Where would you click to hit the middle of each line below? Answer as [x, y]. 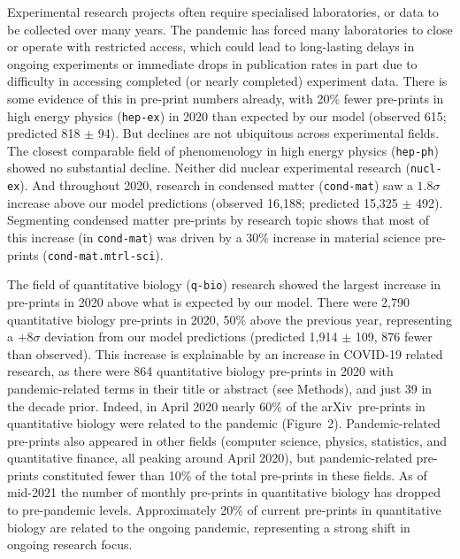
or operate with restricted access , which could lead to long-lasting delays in [211, 46]
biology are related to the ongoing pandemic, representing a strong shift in [209, 527]
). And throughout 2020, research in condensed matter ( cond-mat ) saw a [216, 185]
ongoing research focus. [70, 544]
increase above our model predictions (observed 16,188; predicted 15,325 [203, 202]
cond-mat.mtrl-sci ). [105, 254]
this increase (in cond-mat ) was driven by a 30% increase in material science [214, 237]
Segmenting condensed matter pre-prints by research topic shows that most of [218, 220]
